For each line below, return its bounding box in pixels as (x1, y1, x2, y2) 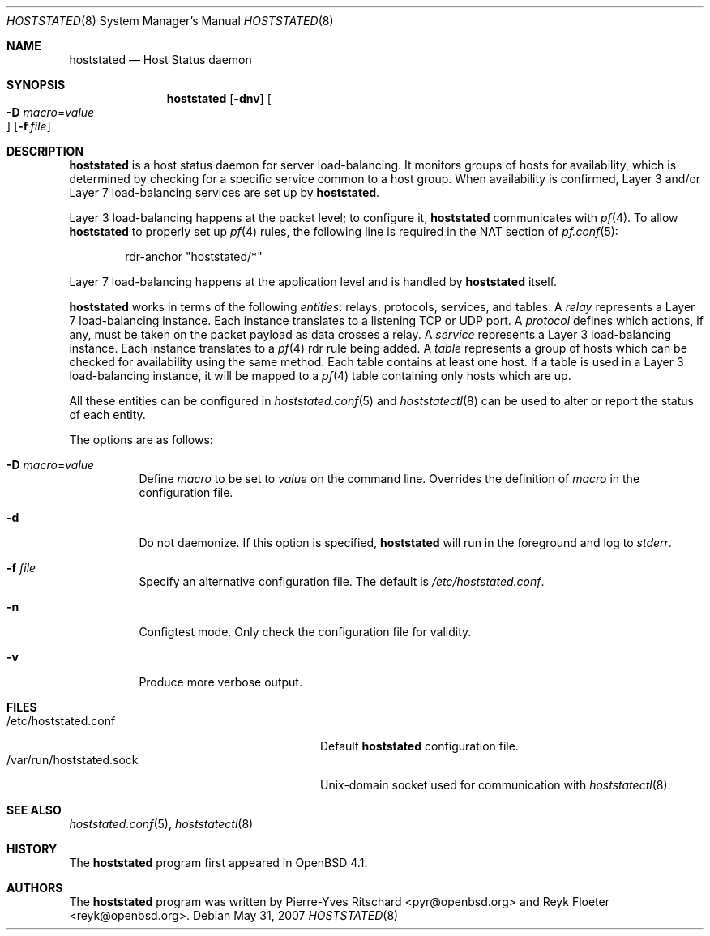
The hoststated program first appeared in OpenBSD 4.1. (69, 856, 368, 870)
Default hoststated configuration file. (320, 739, 519, 753)
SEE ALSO (6, 803, 62, 817)
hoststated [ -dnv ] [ (166, 92, 272, 105)
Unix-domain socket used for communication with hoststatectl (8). (320, 778, 671, 792)
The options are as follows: (69, 433, 213, 447)
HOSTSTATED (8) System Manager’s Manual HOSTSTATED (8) (6, 14, 334, 28)
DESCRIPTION (6, 144, 84, 158)
